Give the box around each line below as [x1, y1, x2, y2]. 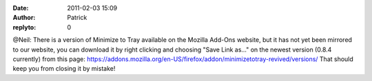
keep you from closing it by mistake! [12, 65, 116, 73]
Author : [12, 14, 36, 22]
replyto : [12, 23, 37, 31]
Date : [12, 4, 29, 12]
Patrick [67, 14, 87, 22]
